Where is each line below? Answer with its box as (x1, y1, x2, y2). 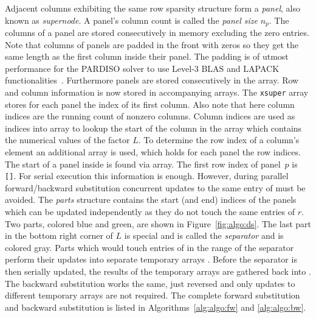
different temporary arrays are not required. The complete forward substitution (5, 289, 300, 302)
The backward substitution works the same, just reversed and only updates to (5, 277, 295, 289)
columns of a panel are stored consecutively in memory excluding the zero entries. (5, 26, 309, 39)
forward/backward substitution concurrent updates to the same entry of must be (5, 181, 306, 194)
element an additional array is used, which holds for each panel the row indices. (5, 146, 301, 158)
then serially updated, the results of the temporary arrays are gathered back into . (5, 265, 311, 278)
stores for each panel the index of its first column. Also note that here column (5, 97, 295, 110)
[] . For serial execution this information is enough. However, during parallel (5, 169, 289, 182)
